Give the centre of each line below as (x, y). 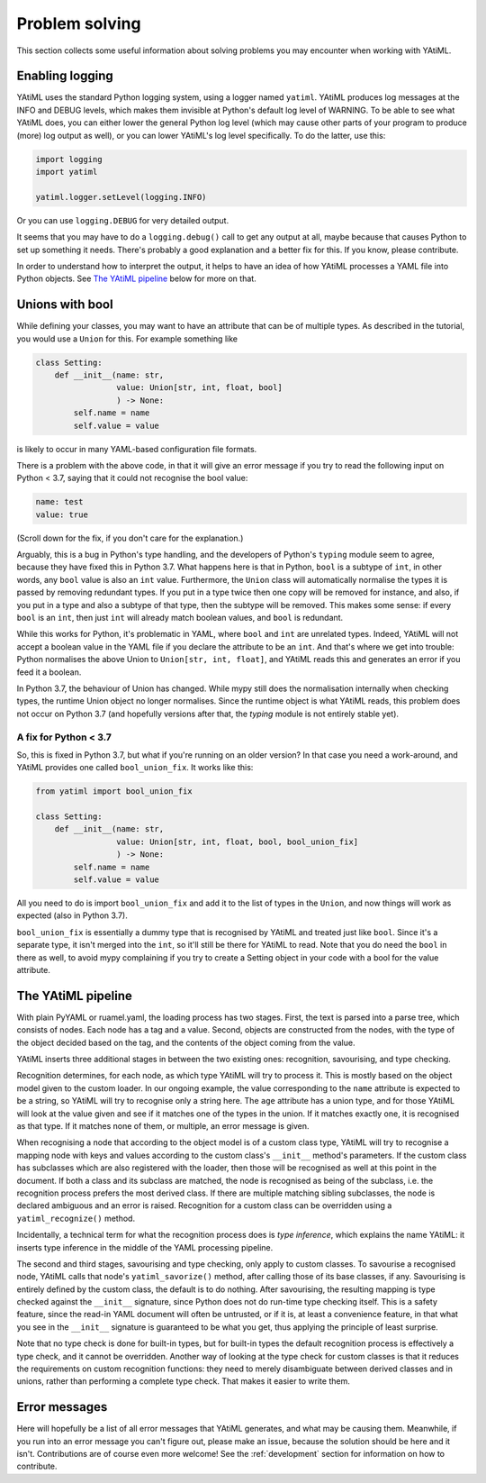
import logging (69, 159)
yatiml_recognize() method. (76, 1218)
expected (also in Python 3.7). (72, 915)
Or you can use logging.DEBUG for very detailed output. (123, 220)
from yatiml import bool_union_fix (114, 792)
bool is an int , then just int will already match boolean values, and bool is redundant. (180, 618)
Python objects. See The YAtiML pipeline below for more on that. (136, 278)
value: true (62, 514)
